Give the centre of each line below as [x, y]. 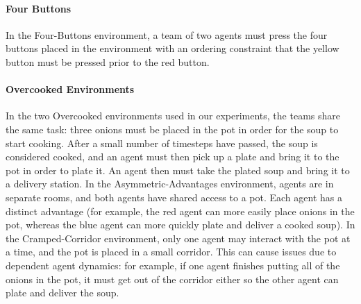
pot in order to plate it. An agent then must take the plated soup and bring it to [178, 170]
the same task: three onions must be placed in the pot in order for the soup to [172, 129]
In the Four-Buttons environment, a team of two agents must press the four [167, 34]
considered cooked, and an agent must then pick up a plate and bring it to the [173, 157]
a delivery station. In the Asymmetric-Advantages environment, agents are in [170, 184]
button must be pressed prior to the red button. [108, 61]
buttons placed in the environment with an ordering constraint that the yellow [173, 48]
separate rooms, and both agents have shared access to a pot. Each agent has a [174, 197]
